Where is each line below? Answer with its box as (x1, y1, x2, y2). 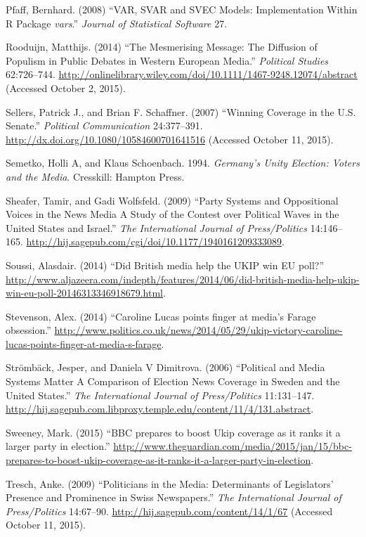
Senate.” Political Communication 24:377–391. (6, 118, 203, 133)
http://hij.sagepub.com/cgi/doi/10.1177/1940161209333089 (26, 234, 282, 249)
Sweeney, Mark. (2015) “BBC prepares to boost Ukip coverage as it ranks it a (6, 425, 341, 439)
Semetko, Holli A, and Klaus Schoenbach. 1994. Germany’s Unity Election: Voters (6, 155, 360, 170)
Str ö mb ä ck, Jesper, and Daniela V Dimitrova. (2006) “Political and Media (6, 360, 325, 375)
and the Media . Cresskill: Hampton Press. (6, 169, 185, 183)
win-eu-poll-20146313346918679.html (6, 285, 164, 300)
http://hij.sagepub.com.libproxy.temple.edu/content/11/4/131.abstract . (6, 401, 314, 416)
